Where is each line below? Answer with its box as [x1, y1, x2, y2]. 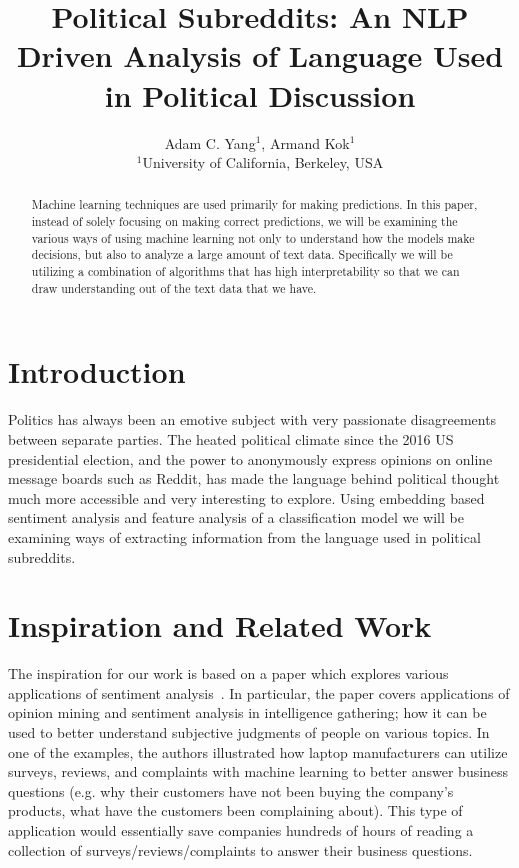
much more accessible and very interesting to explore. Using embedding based [8, 487, 485, 508]
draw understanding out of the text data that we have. [31, 279, 317, 296]
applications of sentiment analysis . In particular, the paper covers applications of [8, 682, 510, 703]
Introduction [8, 351, 186, 392]
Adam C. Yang [164, 132, 256, 153]
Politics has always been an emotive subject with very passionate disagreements [8, 409, 497, 430]
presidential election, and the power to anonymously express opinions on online [8, 448, 493, 469]
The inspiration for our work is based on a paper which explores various [8, 663, 449, 684]
